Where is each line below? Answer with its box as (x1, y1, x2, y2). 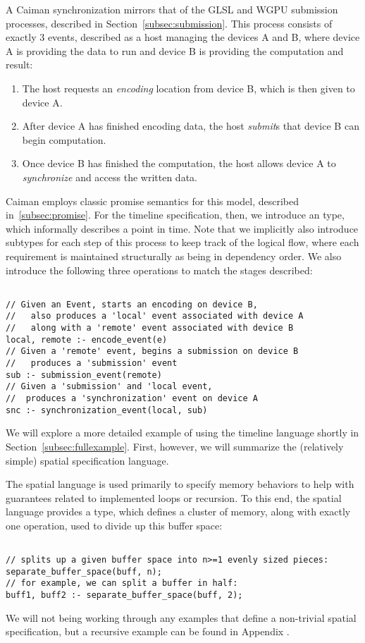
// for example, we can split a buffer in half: (6, 578, 238, 589)
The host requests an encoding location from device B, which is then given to (22, 80, 355, 95)
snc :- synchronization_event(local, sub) (6, 405, 208, 415)
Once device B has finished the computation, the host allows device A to (22, 156, 336, 171)
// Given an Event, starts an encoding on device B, (6, 299, 258, 310)
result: (6, 57, 33, 72)
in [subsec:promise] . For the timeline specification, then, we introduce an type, (6, 207, 345, 222)
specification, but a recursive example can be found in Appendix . (6, 624, 290, 639)
